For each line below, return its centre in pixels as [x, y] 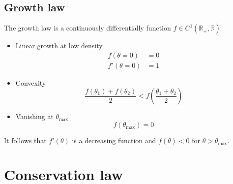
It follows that [25, 140]
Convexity [31, 82]
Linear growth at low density [59, 46]
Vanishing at [34, 116]
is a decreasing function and [114, 140]
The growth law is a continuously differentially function [87, 28]
